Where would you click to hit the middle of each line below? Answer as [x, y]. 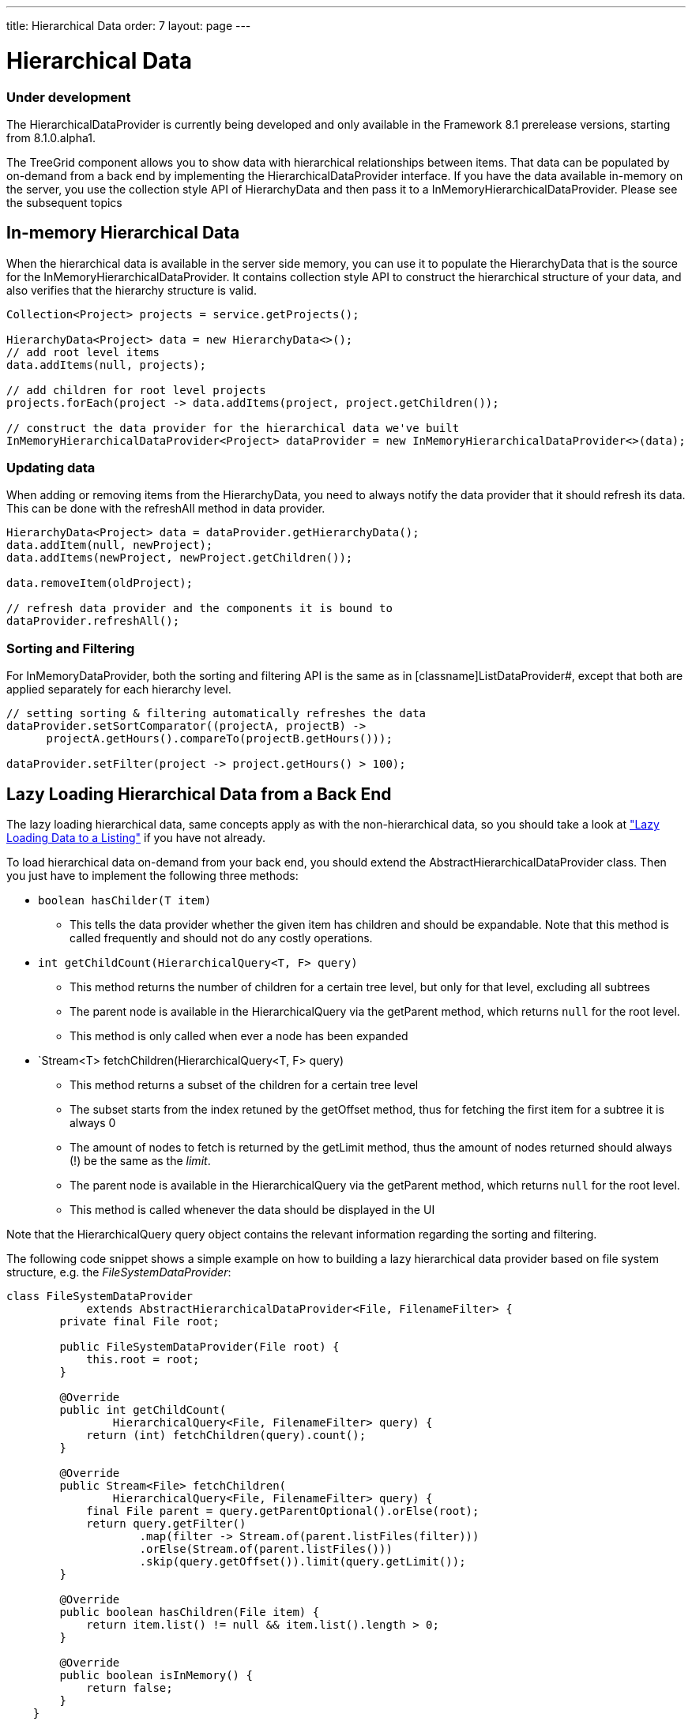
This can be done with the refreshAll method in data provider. [166, 509]
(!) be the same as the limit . [140, 1161]
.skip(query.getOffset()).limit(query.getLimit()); [303, 1562]
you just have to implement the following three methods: [152, 876]
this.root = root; [143, 1360]
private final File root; [139, 1322]
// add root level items [83, 352]
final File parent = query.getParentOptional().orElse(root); [283, 1511]
